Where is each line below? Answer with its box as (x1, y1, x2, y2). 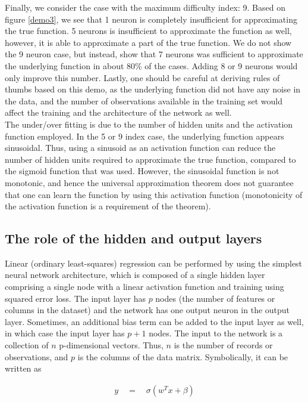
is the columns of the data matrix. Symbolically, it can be (77, 350, 288, 363)
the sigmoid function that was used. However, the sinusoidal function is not (5, 165, 279, 177)
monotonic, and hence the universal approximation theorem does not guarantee (5, 176, 294, 188)
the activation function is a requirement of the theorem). (5, 200, 211, 212)
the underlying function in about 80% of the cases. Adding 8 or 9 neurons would (5, 59, 298, 72)
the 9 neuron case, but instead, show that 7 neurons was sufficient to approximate (5, 48, 303, 60)
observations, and (5, 350, 68, 363)
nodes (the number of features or (155, 292, 275, 304)
